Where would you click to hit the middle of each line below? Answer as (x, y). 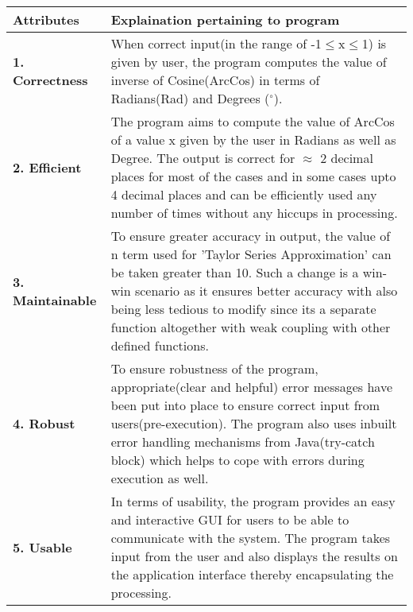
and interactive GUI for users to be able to (230, 519)
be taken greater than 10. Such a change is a (235, 272)
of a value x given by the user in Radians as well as (253, 139)
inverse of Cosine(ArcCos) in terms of (215, 80)
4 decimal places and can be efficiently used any (244, 194)
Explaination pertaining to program (225, 19)
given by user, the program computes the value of (249, 62)
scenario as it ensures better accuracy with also (266, 291)
